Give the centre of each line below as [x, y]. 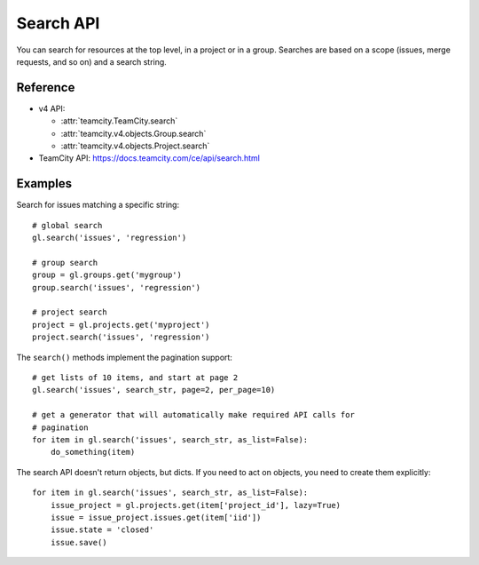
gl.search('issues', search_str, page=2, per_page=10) [154, 390]
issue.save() [79, 542]
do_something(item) [93, 452]
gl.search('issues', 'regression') [110, 238]
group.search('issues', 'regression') [117, 287]
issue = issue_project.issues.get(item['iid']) [156, 517]
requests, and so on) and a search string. [92, 61]
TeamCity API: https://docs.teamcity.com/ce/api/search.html [149, 158]
